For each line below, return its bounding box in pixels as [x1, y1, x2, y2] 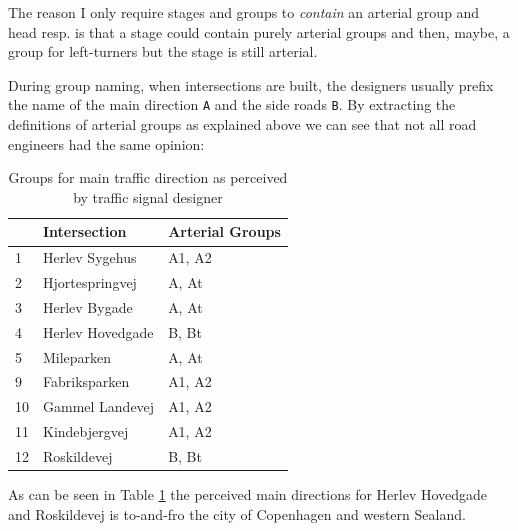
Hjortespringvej [43, 272, 137, 293]
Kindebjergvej [43, 421, 129, 442]
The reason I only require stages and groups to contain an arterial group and [8, 2, 480, 22]
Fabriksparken [43, 371, 130, 392]
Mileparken [43, 346, 112, 367]
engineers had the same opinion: [8, 133, 205, 154]
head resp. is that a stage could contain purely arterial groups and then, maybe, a [8, 21, 510, 42]
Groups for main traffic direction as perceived [8, 167, 288, 188]
